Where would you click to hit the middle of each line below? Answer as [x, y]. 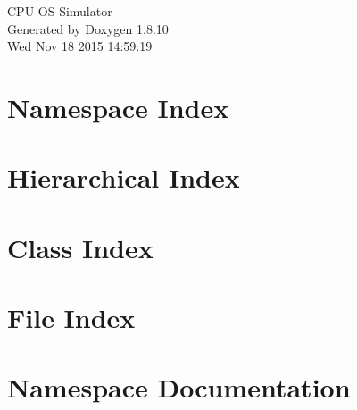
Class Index [80, 247]
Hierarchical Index [124, 177]
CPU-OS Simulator [60, 11]
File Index [71, 318]
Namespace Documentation [179, 387]
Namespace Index [118, 107]
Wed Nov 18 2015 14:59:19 [80, 46]
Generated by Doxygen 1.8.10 [88, 28]
